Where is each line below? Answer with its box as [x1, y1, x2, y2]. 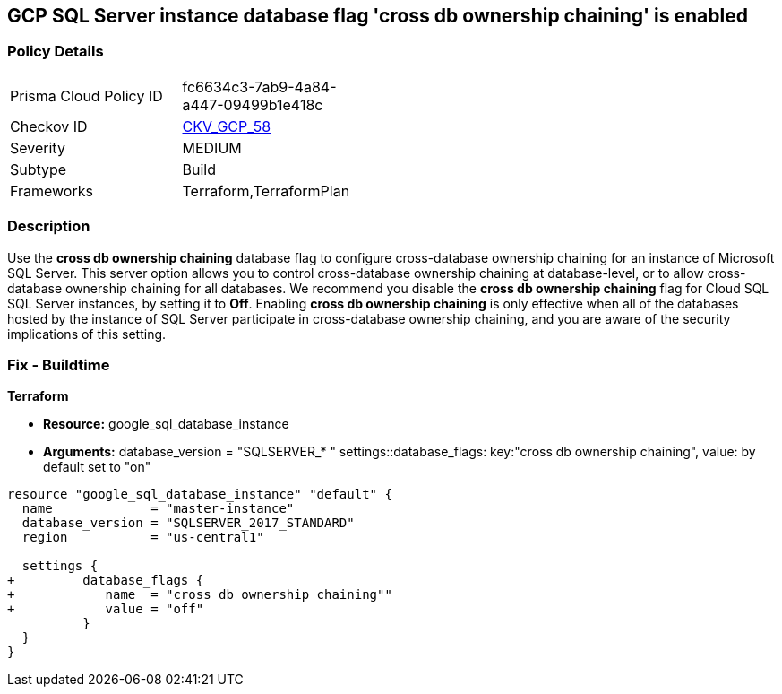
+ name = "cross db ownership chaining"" [7, 587, 392, 603]
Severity [10, 138, 65, 157]
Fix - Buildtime [7, 355, 110, 374]
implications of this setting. [7, 325, 167, 342]
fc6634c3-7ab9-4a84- [182, 77, 337, 96]
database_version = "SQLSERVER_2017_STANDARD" [21, 516, 355, 531]
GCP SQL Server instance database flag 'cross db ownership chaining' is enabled [7, 4, 748, 27]
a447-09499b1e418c [182, 95, 323, 114]
